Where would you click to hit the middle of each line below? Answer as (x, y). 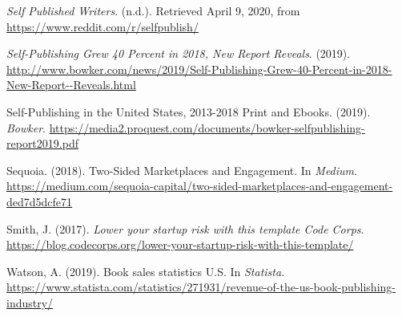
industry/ (30, 302)
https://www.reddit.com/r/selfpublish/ (103, 26)
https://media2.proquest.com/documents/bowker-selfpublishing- (207, 127)
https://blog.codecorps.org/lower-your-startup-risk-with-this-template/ (180, 244)
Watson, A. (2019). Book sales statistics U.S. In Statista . (146, 271)
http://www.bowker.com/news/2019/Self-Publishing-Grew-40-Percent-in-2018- (199, 69)
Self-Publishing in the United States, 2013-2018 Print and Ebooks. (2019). (189, 111)
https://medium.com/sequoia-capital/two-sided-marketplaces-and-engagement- (200, 186)
